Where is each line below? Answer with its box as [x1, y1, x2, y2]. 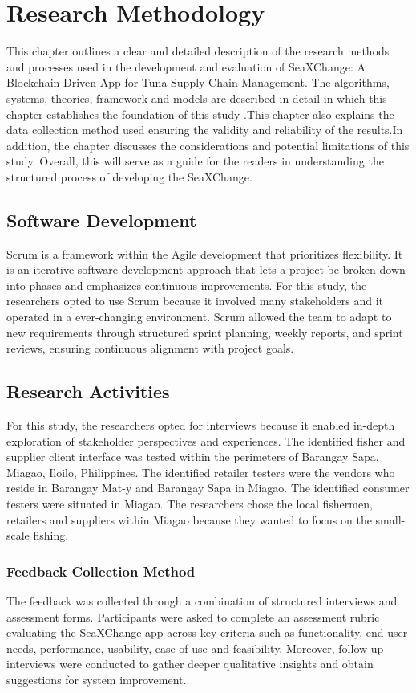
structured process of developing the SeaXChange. [6, 168, 252, 185]
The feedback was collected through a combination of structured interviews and [6, 593, 398, 609]
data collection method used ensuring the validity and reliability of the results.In [6, 121, 403, 138]
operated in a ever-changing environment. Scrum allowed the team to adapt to [6, 308, 392, 325]
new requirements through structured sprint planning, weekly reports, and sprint [6, 324, 403, 340]
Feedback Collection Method [6, 561, 196, 581]
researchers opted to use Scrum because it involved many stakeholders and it [6, 292, 384, 309]
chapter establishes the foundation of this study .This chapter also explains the [6, 105, 394, 122]
